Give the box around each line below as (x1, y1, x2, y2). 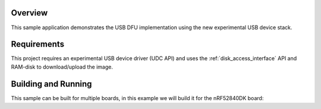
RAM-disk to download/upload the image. (11, 63, 113, 70)
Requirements (11, 39, 65, 49)
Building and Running (11, 79, 92, 89)
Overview (11, 8, 48, 18)
